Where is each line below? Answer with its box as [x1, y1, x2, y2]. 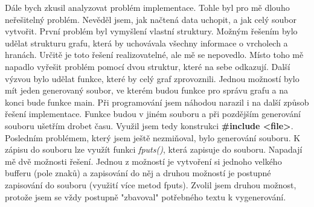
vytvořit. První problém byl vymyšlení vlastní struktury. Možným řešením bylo [5, 25, 298, 37]
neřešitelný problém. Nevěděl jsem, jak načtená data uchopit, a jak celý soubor [5, 13, 296, 25]
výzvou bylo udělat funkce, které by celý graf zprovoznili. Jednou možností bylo [5, 72, 300, 84]
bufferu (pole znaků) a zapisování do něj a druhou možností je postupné [5, 167, 271, 179]
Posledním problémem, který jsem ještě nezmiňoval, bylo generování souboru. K [5, 131, 301, 144]
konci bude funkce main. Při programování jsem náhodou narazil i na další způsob [5, 95, 309, 108]
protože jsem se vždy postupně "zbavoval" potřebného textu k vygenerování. [5, 190, 286, 203]
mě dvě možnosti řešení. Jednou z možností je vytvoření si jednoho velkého [5, 154, 282, 167]
